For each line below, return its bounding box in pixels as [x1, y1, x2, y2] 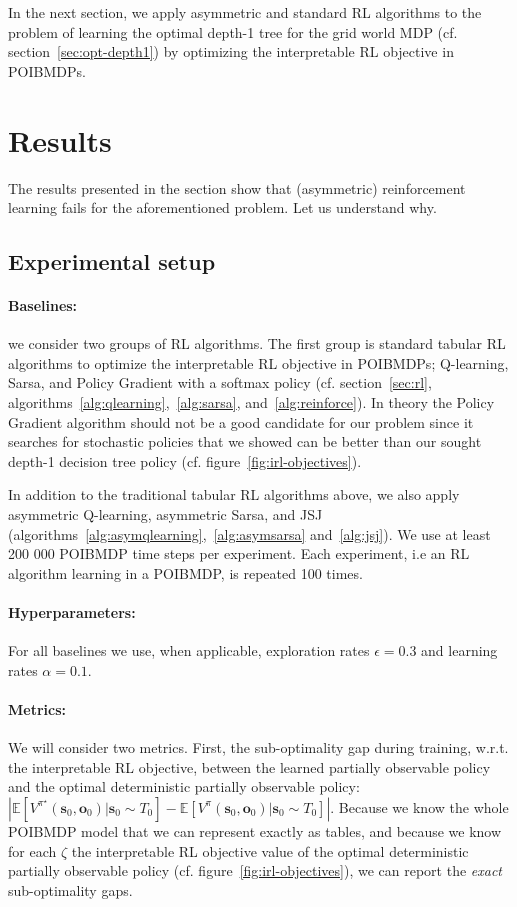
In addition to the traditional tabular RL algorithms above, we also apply [8, 484, 460, 505]
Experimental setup [8, 246, 216, 277]
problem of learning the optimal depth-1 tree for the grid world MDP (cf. [8, 21, 458, 42]
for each [8, 840, 57, 861]
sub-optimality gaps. [8, 879, 133, 900]
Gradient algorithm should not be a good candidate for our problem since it [8, 411, 474, 432]
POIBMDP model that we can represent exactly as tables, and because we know [8, 820, 502, 841]
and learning [421, 640, 498, 661]
